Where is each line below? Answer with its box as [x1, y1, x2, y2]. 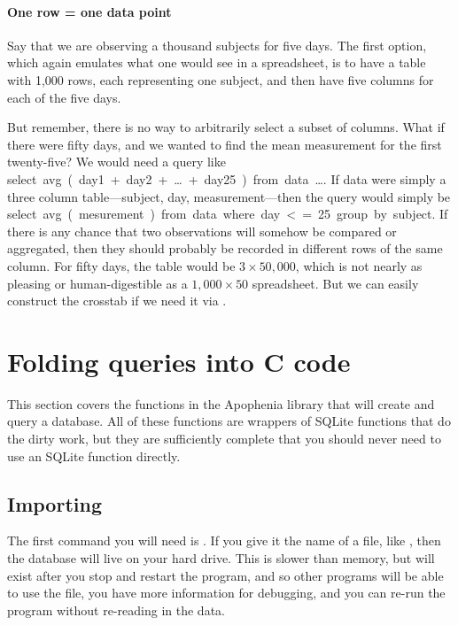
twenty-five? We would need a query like [7, 152, 226, 171]
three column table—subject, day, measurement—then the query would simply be [7, 187, 451, 205]
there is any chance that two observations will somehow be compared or [7, 221, 397, 240]
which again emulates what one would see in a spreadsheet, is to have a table [7, 53, 426, 72]
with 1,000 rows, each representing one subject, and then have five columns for [7, 70, 434, 89]
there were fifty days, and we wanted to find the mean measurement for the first [7, 135, 442, 153]
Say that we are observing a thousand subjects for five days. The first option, [7, 35, 427, 54]
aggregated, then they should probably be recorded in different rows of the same [7, 239, 443, 258]
